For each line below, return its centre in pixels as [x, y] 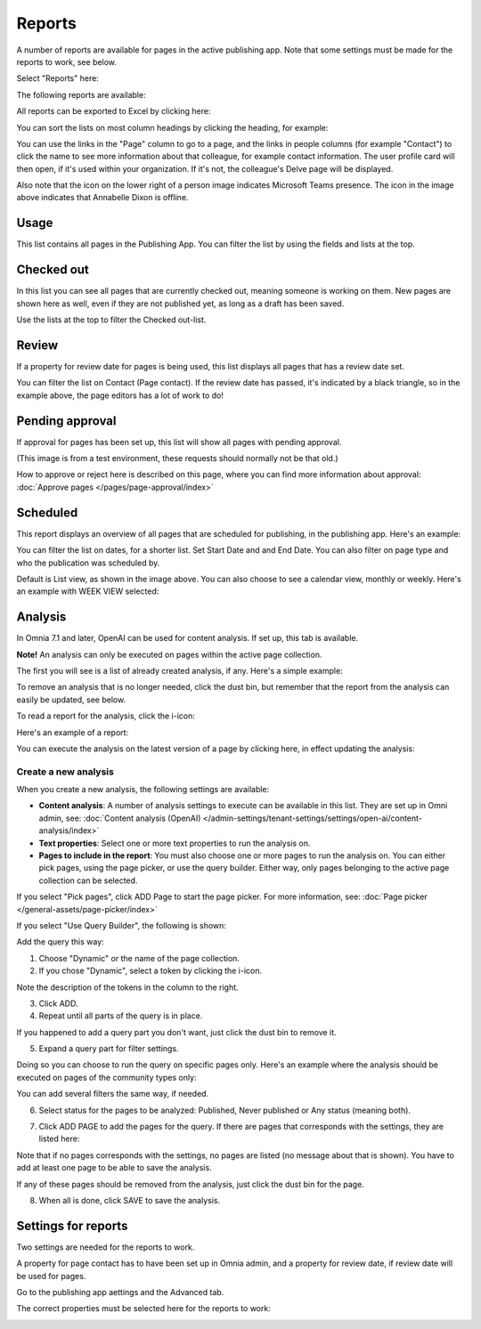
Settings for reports [72, 1225]
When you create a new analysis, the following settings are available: [143, 790]
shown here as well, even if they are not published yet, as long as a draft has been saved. [180, 304]
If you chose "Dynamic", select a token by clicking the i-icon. [151, 971]
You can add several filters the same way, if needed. [113, 1094]
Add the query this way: [60, 942]
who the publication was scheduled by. [88, 563]
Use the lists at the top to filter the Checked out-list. [111, 320]
